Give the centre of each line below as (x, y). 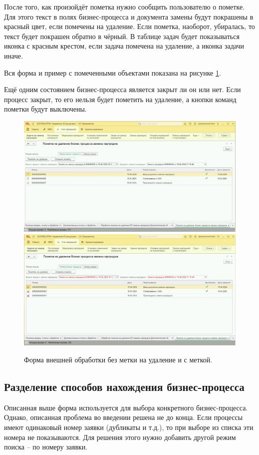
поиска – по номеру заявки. (46, 447)
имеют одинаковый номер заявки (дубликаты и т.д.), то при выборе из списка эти (129, 427)
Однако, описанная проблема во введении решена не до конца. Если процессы (124, 417)
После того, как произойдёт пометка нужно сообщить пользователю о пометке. (124, 7)
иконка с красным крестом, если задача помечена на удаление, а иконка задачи (124, 46)
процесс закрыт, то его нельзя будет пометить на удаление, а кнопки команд (120, 99)
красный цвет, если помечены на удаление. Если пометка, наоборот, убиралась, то (129, 26)
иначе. (13, 55)
